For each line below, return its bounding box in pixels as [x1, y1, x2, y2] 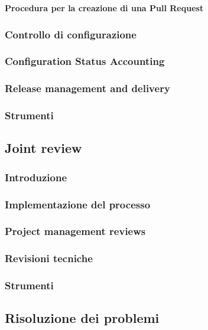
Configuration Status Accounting [5, 54, 165, 68]
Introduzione [5, 169, 67, 184]
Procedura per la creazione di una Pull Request [5, 2, 204, 14]
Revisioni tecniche [5, 251, 93, 266]
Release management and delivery [5, 81, 170, 96]
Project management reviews [5, 224, 146, 238]
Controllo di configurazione [5, 27, 136, 41]
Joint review [5, 139, 82, 157]
